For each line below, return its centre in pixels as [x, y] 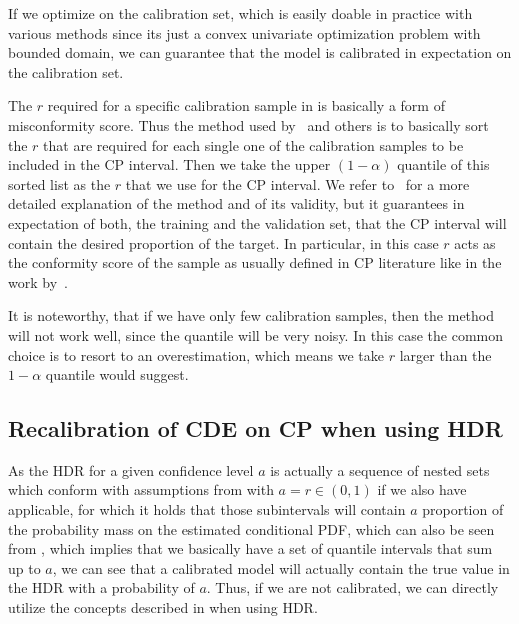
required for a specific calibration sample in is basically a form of [246, 105]
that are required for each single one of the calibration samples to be [253, 144]
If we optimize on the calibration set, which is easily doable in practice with [240, 13]
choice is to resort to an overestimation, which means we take [196, 354]
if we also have [422, 489]
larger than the [445, 354]
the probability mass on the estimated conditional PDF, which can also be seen [251, 528]
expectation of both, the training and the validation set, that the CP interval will [257, 222]
